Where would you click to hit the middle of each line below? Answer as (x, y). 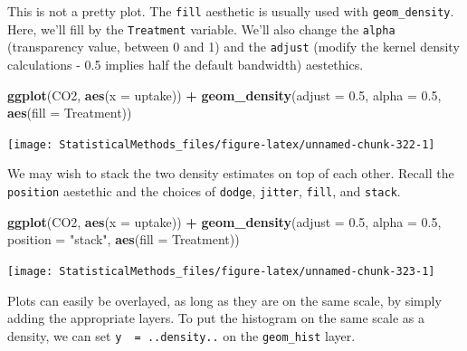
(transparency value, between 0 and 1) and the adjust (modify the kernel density (233, 47)
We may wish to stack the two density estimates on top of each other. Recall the (231, 173)
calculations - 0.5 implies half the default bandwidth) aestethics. (186, 64)
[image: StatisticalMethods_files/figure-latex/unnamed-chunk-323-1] (221, 271)
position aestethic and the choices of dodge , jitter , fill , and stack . (204, 191)
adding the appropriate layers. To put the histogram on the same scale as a (216, 318)
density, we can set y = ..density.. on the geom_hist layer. (181, 335)
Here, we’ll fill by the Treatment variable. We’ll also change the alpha (201, 28)
